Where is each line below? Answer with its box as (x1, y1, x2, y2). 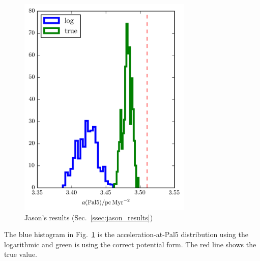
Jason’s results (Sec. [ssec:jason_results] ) (24, 212, 153, 222)
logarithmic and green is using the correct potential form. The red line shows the (4, 239, 256, 249)
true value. (4, 249, 37, 259)
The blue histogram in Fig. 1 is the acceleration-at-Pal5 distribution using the (4, 229, 248, 240)
